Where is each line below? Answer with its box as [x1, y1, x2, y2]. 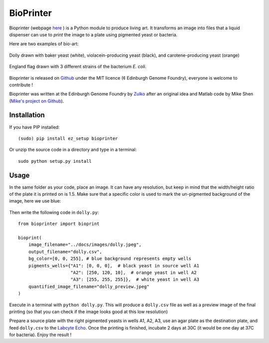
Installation [9, 111, 45, 119]
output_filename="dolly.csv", [28, 249, 102, 254]
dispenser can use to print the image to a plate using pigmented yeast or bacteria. [9, 31, 178, 37]
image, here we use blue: [9, 198, 61, 204]
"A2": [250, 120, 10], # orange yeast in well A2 [70, 269, 197, 275]
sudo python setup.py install [18, 158, 92, 164]
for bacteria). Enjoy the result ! [9, 332, 72, 338]
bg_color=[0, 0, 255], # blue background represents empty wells [28, 256, 192, 261]
